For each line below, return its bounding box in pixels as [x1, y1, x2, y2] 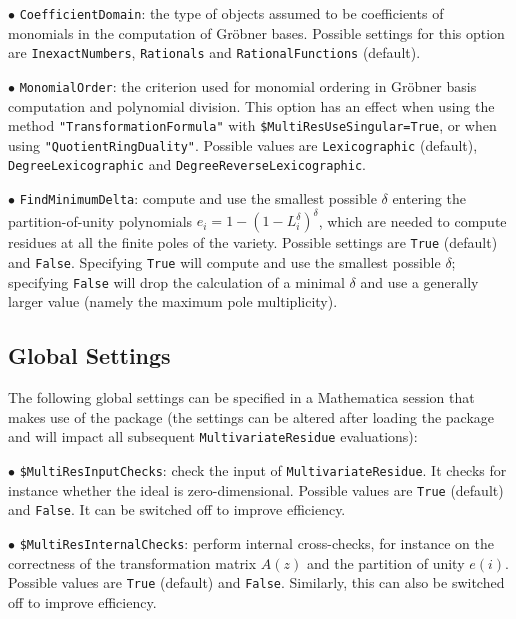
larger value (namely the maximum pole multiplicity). [8, 291, 338, 312]
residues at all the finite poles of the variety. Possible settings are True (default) [8, 232, 498, 253]
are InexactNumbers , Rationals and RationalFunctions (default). [8, 42, 421, 63]
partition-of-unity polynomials [8, 210, 193, 231]
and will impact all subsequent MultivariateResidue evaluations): [8, 426, 418, 447]
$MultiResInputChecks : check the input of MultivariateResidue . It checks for [19, 459, 507, 480]
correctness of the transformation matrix [8, 552, 257, 573]
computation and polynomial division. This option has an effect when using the [8, 95, 495, 116]
